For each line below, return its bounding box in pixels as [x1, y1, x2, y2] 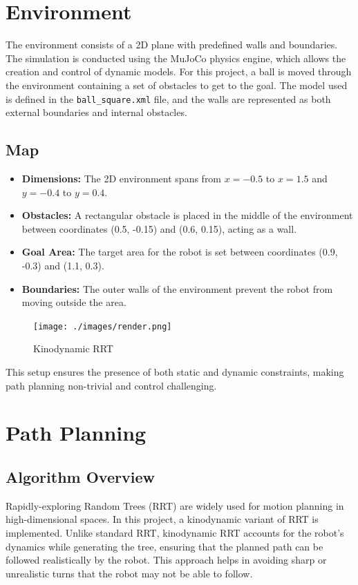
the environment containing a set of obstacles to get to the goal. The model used [6, 77, 348, 92]
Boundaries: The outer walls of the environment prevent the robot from [21, 281, 333, 296]
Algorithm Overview [6, 466, 155, 487]
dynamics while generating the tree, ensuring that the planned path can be [6, 539, 323, 553]
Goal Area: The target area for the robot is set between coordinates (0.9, [21, 244, 338, 259]
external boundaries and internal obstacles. [6, 105, 187, 119]
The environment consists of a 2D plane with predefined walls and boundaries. [6, 37, 338, 52]
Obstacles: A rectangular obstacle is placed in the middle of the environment [21, 208, 353, 222]
